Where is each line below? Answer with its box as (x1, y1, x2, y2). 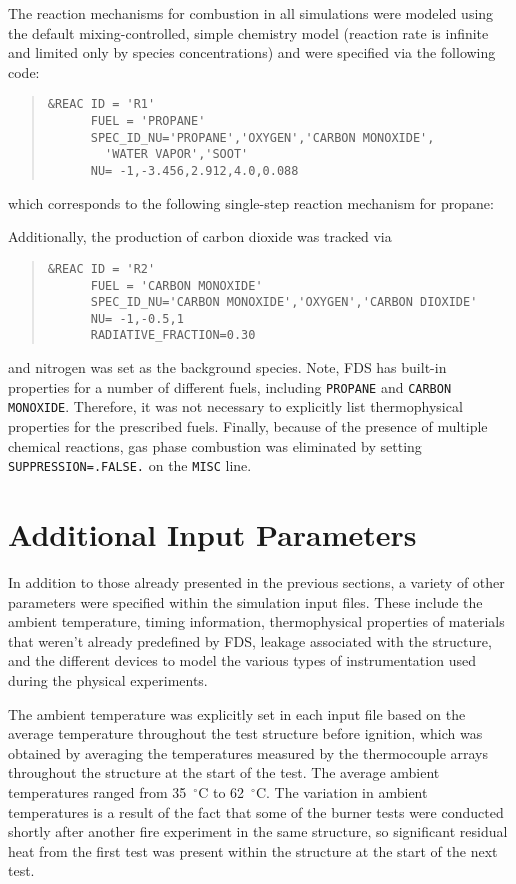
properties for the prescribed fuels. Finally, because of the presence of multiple (8, 416, 488, 437)
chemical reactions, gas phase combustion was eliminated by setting (8, 435, 422, 456)
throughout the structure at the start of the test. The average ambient (8, 762, 440, 783)
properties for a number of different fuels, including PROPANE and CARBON (8, 376, 452, 397)
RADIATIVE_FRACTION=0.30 (90, 328, 256, 343)
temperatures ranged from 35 (8, 781, 187, 802)
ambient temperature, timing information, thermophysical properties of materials (8, 611, 505, 632)
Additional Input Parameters (8, 514, 417, 555)
